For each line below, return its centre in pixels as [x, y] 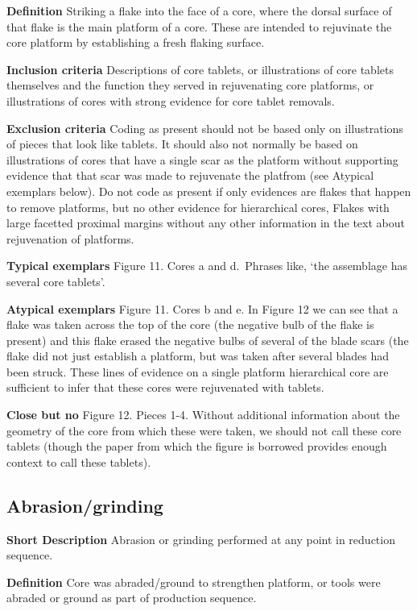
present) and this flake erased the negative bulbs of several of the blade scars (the [208, 340]
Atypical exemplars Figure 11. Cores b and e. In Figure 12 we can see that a [202, 308]
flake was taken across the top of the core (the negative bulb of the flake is [190, 324]
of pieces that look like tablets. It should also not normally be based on [182, 144]
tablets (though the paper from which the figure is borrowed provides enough [197, 446]
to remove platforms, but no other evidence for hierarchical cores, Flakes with [198, 207]
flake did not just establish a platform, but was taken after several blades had [198, 356]
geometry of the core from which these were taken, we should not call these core [204, 430]
